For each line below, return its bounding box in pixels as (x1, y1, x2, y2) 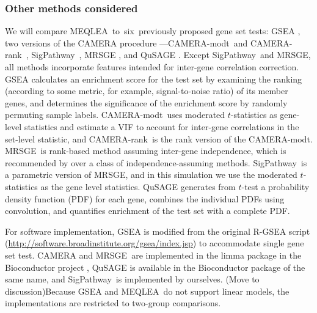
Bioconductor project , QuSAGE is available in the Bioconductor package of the (5, 260, 305, 273)
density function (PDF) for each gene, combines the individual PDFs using (5, 192, 285, 205)
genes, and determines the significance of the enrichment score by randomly (5, 96, 288, 109)
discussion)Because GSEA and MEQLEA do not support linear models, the (5, 284, 290, 297)
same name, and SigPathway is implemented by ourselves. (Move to (5, 273, 260, 285)
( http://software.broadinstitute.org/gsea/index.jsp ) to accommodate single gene (5, 237, 304, 249)
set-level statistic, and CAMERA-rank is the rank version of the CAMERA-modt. (5, 132, 313, 145)
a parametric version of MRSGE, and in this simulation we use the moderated (5, 168, 297, 181)
